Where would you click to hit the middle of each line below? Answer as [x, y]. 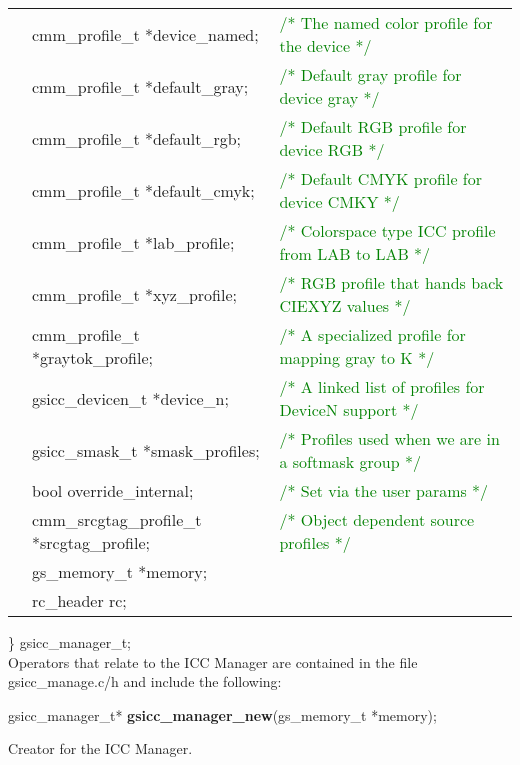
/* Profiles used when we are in [389, 438]
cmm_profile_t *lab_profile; [133, 242]
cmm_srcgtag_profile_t [117, 519]
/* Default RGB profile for [373, 126]
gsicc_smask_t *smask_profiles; [146, 450]
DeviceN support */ [349, 409]
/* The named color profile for [386, 22]
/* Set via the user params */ [384, 490]
